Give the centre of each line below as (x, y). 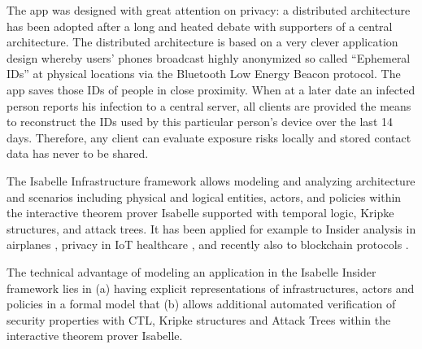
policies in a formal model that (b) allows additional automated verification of (201, 304)
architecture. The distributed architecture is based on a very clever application (202, 42)
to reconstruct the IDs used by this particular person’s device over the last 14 (200, 122)
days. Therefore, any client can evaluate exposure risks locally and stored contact (209, 137)
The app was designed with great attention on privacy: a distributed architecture (209, 10)
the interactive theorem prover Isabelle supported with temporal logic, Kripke (200, 213)
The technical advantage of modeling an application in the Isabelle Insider (191, 271)
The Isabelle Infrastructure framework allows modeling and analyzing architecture (211, 180)
